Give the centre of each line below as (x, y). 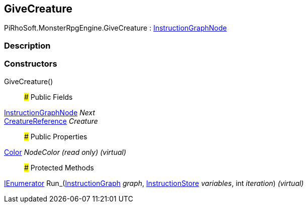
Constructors (31, 64)
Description (27, 45)
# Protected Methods (59, 167)
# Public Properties (56, 136)
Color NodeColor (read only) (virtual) (65, 152)
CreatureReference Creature (51, 121)
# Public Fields (48, 97)
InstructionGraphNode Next (50, 112)
